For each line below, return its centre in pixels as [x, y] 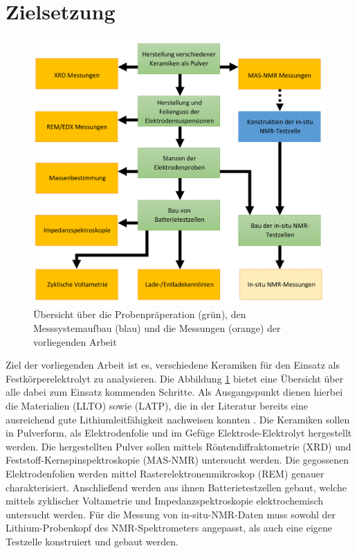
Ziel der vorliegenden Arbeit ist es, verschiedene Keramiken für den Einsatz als [173, 365]
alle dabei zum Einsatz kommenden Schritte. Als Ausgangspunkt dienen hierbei [174, 392]
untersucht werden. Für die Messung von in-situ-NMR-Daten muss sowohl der [171, 514]
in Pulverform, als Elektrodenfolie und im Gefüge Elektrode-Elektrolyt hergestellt [179, 433]
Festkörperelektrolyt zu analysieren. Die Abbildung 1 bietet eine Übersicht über [175, 378]
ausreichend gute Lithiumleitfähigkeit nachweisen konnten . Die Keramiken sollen [178, 419]
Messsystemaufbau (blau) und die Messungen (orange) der [157, 327]
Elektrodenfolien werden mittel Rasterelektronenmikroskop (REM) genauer [165, 473]
